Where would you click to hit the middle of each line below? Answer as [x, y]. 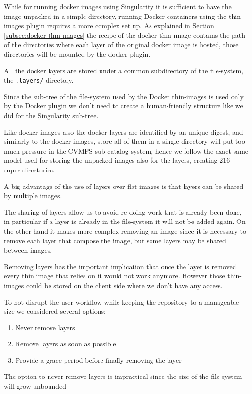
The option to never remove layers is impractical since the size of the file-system [123, 376]
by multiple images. [33, 196]
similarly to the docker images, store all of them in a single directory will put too [125, 141]
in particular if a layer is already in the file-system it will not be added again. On [125, 221]
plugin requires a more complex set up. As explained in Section [120, 26]
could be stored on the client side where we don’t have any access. [124, 285]
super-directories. [29, 169]
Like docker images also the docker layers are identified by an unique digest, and [124, 131]
